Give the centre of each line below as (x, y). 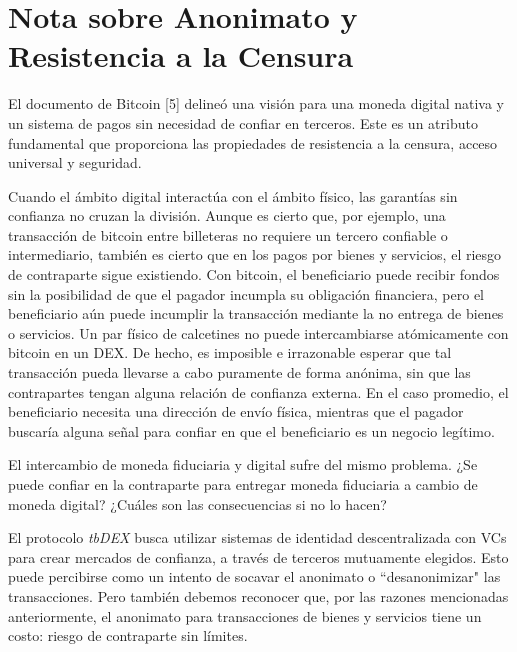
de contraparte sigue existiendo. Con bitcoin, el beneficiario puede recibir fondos (254, 274)
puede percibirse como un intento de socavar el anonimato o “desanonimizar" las (254, 576)
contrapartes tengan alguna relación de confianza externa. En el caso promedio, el (258, 391)
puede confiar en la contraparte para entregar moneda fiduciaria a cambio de (243, 484)
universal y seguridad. (75, 162)
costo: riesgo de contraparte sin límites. (128, 635)
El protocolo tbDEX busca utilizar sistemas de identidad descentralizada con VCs (257, 537)
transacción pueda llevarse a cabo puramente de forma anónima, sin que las (239, 372)
